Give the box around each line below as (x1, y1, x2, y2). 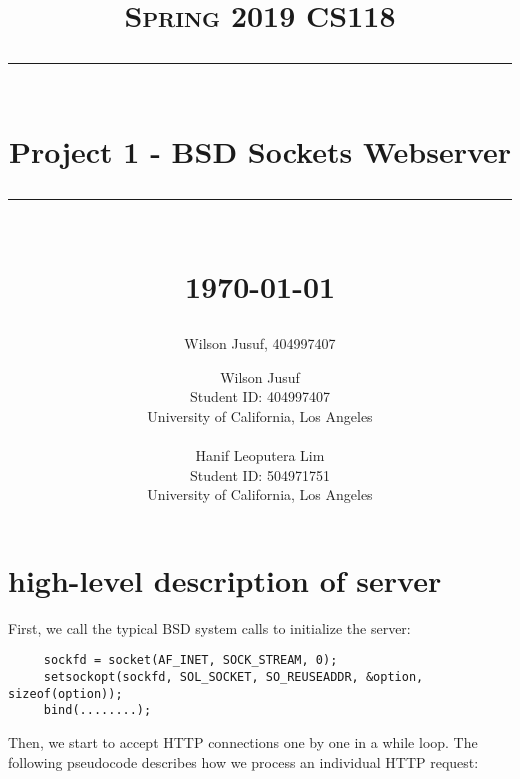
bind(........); (43, 703, 152, 718)
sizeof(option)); (8, 686, 123, 701)
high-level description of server (8, 559, 442, 600)
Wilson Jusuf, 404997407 (184, 333, 336, 354)
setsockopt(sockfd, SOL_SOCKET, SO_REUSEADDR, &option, (43, 670, 424, 685)
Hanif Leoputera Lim (195, 445, 325, 466)
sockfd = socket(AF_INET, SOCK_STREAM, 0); (43, 653, 338, 668)
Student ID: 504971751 (190, 464, 330, 485)
